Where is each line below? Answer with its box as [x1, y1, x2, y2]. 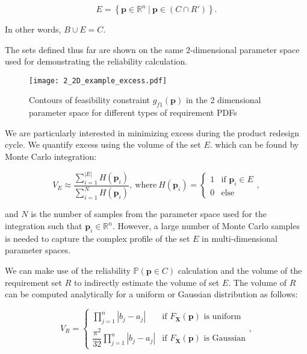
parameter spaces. [5, 244, 71, 256]
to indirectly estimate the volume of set [74, 276, 220, 288]
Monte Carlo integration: [5, 150, 97, 163]
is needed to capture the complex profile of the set [5, 232, 190, 244]
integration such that [5, 220, 82, 232]
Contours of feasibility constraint [29, 93, 150, 106]
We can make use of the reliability [5, 264, 131, 276]
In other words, [5, 23, 61, 35]
